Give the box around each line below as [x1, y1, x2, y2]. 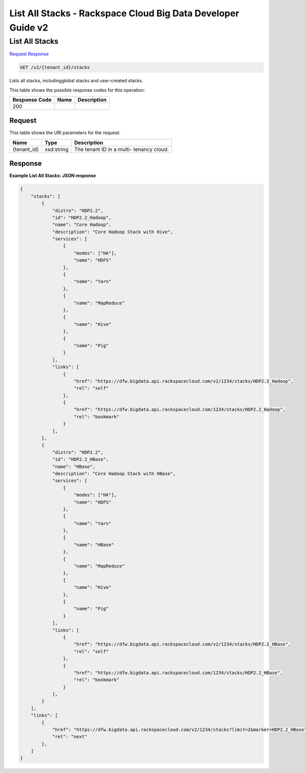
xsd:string [44, 145, 69, 152]
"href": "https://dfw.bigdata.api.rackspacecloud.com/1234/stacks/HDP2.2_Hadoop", [74, 407, 286, 413]
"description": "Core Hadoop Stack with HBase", [52, 471, 176, 476]
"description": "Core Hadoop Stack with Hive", [52, 229, 173, 235]
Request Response [9, 51, 49, 57]
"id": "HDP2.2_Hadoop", [52, 214, 112, 221]
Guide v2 [9, 22, 48, 33]
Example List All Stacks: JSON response [9, 173, 96, 179]
